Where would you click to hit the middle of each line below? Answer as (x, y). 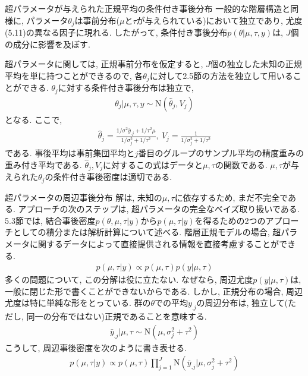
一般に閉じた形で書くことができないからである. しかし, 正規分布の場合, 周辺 (154, 291)
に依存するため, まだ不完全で (231, 197)
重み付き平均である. (43, 164)
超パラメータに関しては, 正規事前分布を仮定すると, (104, 64)
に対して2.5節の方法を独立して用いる (221, 75)
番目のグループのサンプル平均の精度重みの (221, 153)
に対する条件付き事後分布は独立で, (126, 88)
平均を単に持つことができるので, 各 (74, 75)
